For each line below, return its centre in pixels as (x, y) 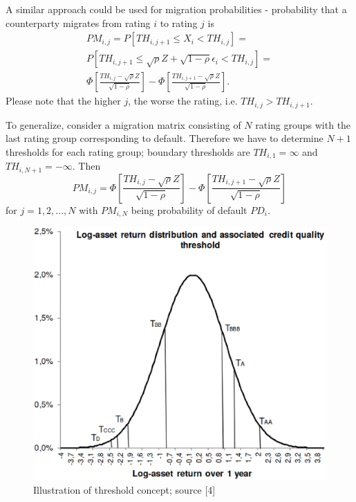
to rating (179, 23)
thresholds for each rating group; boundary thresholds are (128, 151)
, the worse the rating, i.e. (183, 101)
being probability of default (189, 209)
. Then (86, 166)
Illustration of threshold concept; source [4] (124, 489)
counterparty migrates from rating (78, 23)
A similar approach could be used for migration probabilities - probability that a (176, 9)
